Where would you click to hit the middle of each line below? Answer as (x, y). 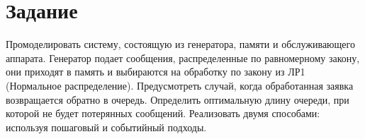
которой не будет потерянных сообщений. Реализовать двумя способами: (163, 113)
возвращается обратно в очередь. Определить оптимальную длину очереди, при (178, 99)
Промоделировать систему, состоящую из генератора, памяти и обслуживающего (180, 44)
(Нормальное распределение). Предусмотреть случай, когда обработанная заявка (180, 85)
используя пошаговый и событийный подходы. (106, 127)
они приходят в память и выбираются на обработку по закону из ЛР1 (156, 72)
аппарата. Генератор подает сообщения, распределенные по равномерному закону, (183, 58)
